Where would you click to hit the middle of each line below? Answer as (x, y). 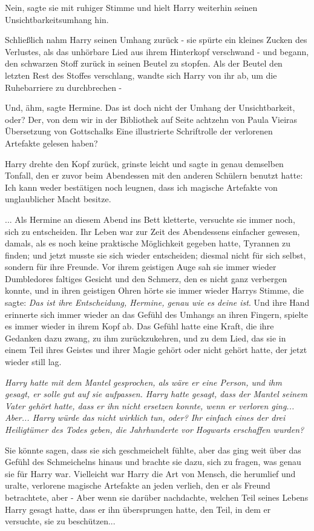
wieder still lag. (33, 362)
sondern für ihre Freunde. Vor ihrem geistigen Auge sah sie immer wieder (141, 267)
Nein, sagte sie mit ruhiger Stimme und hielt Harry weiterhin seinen (131, 7)
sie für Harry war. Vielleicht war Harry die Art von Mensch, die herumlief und (150, 473)
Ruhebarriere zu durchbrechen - (64, 87)
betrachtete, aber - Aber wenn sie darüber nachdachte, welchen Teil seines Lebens (157, 497)
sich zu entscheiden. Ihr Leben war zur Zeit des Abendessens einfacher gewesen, (152, 231)
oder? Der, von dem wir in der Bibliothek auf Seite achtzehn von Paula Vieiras (151, 119)
